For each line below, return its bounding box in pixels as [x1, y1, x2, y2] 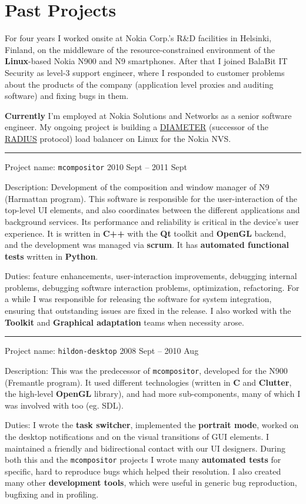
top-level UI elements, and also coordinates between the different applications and [5, 204, 300, 216]
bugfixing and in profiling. [5, 488, 99, 500]
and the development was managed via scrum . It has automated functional [5, 238, 289, 251]
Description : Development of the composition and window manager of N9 [5, 181, 270, 193]
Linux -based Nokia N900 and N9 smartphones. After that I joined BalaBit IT [5, 55, 288, 67]
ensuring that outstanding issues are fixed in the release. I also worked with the [5, 304, 291, 317]
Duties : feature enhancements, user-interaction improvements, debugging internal [5, 270, 297, 282]
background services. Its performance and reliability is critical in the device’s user [5, 215, 299, 227]
